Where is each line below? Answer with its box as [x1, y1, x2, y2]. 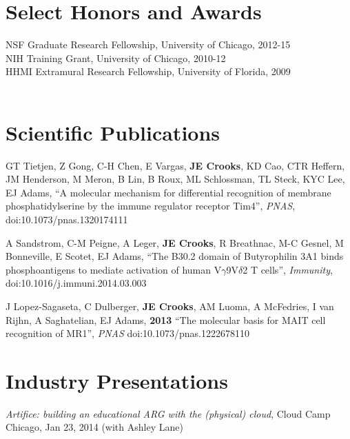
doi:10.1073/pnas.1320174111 [6, 212, 128, 226]
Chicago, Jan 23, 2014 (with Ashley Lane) [6, 420, 183, 434]
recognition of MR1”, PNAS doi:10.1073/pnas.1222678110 [6, 326, 249, 340]
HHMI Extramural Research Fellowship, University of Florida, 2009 [6, 64, 291, 79]
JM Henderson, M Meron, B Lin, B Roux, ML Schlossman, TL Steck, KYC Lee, [6, 172, 345, 186]
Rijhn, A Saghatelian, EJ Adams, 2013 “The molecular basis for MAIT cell [6, 312, 326, 327]
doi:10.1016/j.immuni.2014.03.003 [6, 276, 147, 290]
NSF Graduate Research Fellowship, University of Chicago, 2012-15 [6, 37, 291, 52]
